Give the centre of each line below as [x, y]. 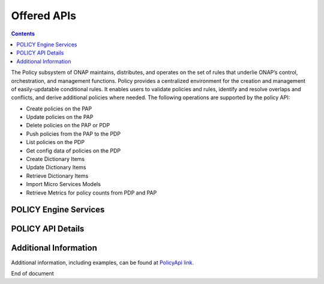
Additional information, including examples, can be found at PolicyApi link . [103, 262]
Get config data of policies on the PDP [73, 151]
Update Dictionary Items [56, 168]
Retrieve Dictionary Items [57, 176]
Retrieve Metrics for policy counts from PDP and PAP [91, 193]
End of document [32, 273]
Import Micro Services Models [64, 184]
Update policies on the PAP [60, 117]
